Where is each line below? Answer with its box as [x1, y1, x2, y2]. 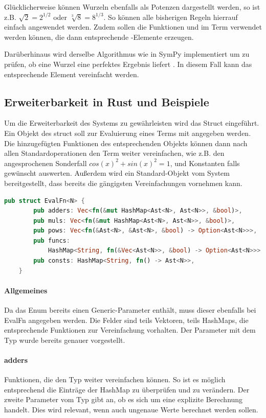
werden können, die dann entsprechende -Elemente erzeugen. [4, 31, 194, 42]
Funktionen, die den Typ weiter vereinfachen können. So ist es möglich [4, 374, 226, 385]
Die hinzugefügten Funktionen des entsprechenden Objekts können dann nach [4, 137, 248, 148]
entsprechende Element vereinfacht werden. [4, 68, 139, 79]
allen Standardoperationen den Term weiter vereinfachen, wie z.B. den [4, 148, 225, 158]
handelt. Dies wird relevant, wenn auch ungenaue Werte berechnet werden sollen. [4, 404, 258, 415]
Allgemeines [4, 285, 48, 295]
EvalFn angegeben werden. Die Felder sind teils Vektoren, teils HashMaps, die [4, 314, 249, 325]
